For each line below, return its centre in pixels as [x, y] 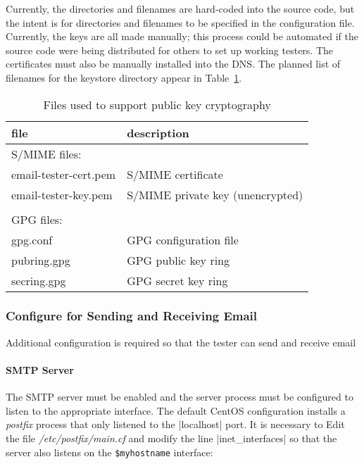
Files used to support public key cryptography [157, 104]
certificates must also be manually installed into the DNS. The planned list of [173, 64]
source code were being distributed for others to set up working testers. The [170, 50]
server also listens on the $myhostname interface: [109, 452]
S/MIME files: [46, 153]
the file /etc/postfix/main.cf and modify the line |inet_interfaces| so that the [171, 438]
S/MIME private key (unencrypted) [215, 194]
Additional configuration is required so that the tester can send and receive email [181, 342]
